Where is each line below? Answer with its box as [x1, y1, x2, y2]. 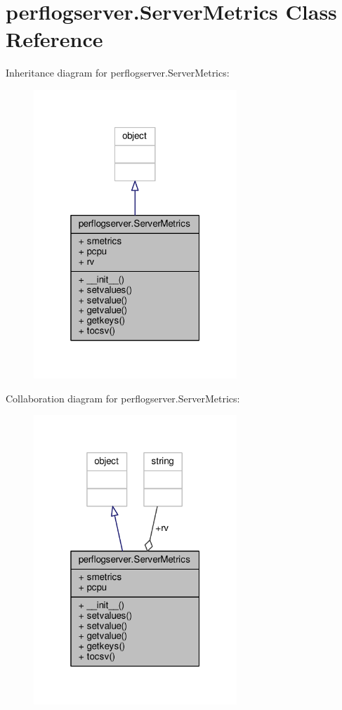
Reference [6, 25, 103, 53]
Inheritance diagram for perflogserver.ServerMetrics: [6, 65, 230, 80]
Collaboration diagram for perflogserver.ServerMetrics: [6, 390, 240, 405]
